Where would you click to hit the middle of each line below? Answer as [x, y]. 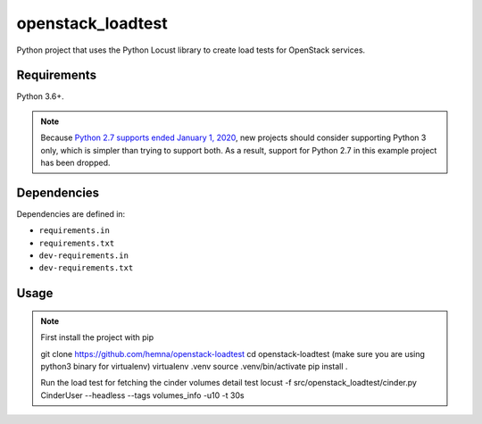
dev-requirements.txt [86, 268]
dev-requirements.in [84, 256]
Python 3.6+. [40, 96]
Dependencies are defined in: [71, 213]
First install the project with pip [97, 337]
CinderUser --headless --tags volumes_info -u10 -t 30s [142, 395]
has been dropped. [75, 163]
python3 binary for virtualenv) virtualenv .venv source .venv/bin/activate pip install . [194, 367]
